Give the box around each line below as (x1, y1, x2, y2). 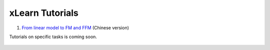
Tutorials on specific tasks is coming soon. (9, 34, 97, 40)
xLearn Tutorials (9, 7, 78, 18)
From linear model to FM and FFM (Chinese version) (21, 25, 129, 31)
